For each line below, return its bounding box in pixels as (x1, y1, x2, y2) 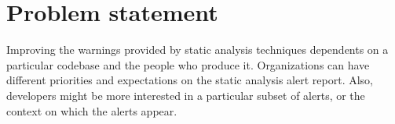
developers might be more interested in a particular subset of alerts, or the (6, 87, 365, 103)
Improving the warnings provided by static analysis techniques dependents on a (6, 41, 389, 58)
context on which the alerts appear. (6, 102, 177, 119)
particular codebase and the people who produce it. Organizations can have (6, 56, 370, 73)
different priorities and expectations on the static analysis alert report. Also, (6, 72, 373, 88)
